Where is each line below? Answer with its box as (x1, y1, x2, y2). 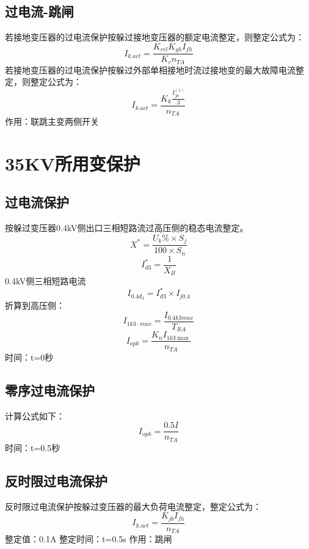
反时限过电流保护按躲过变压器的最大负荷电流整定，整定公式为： (5, 499, 261, 512)
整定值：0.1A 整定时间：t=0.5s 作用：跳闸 (5, 532, 172, 545)
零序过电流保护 (5, 380, 95, 399)
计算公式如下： (5, 409, 65, 422)
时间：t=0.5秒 (5, 441, 60, 454)
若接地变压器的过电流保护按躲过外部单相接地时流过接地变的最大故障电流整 (5, 63, 304, 76)
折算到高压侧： (5, 299, 65, 312)
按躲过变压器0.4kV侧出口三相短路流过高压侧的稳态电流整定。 (5, 221, 249, 234)
